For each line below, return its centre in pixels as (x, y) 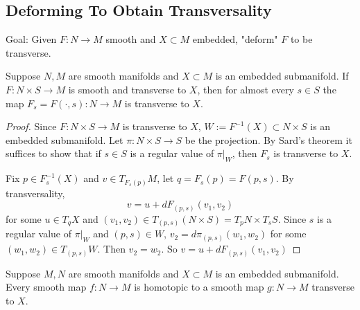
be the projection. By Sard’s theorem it (268, 139)
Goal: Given (31, 39)
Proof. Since (31, 126)
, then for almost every (246, 89)
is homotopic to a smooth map (199, 287)
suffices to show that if (53, 153)
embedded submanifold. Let (65, 139)
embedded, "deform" (235, 39)
